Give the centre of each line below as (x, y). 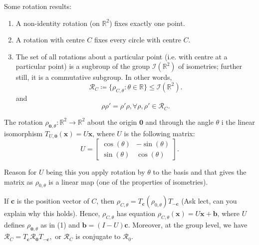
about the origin (112, 122)
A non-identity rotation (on (58, 23)
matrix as (19, 181)
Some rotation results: (38, 6)
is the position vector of (53, 201)
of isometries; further (210, 66)
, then (106, 201)
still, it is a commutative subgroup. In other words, (94, 77)
